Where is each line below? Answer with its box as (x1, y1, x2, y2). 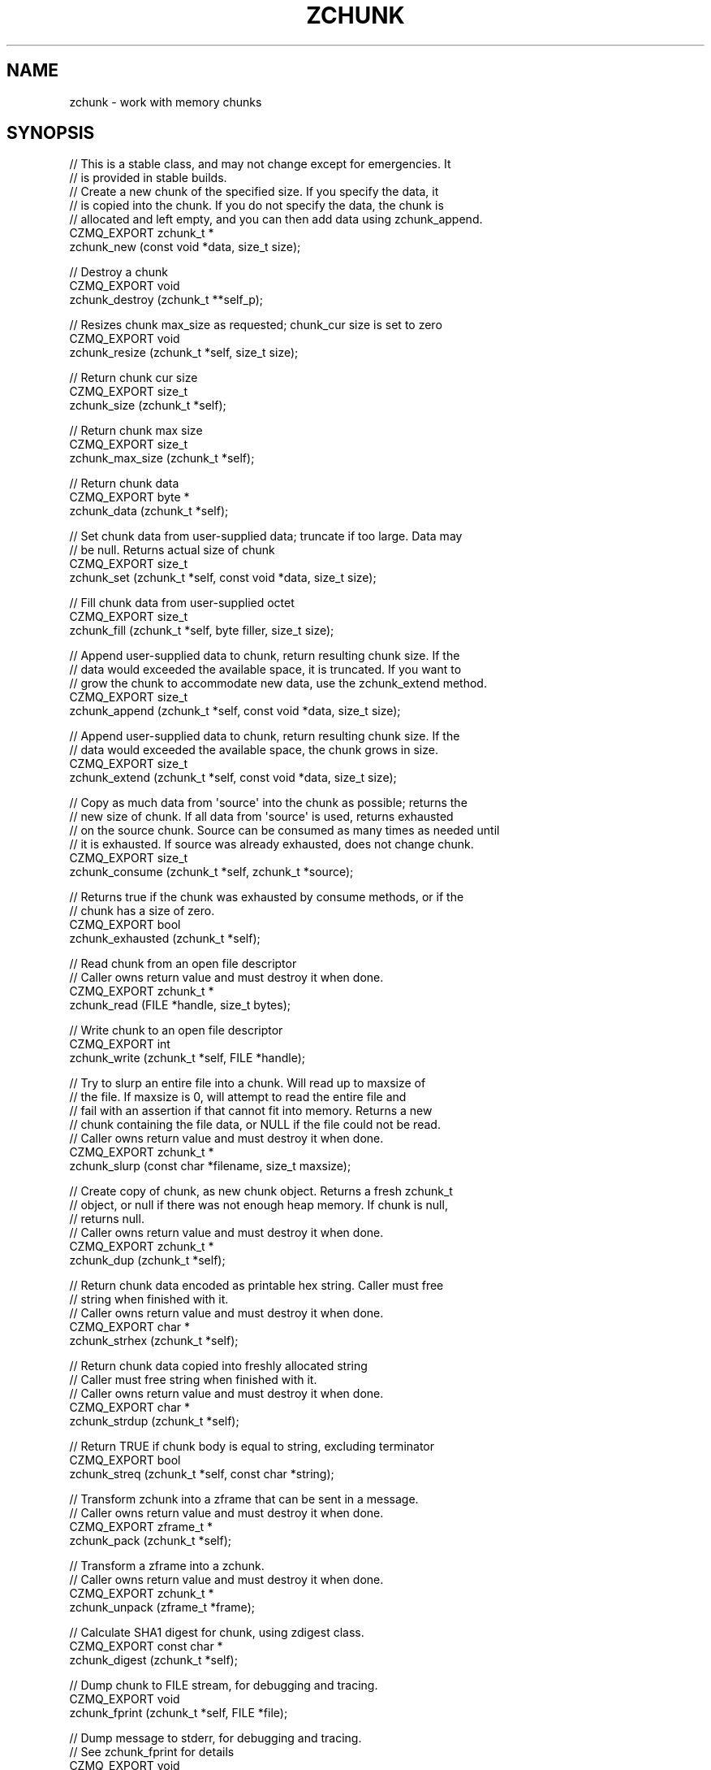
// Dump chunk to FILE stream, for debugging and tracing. (69, 1678, 378, 1693)
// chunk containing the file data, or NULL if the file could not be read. (69, 1117, 441, 1132)
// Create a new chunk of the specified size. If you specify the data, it (69, 184, 439, 199)
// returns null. (69, 1212, 144, 1226)
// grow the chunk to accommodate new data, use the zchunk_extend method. (69, 676, 487, 691)
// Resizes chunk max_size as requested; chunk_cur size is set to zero (69, 318, 442, 332)
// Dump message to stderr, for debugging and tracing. (69, 1731, 362, 1746)
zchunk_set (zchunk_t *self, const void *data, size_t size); (69, 570, 377, 585)
